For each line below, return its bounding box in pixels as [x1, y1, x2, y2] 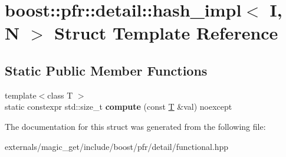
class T [47, 89, 73, 101]
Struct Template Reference [54, 21, 278, 45]
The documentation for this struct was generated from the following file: [5, 120, 266, 132]
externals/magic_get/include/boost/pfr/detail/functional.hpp [5, 140, 229, 152]
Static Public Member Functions [5, 61, 208, 79]
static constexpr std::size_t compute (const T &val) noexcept [5, 100, 232, 113]
